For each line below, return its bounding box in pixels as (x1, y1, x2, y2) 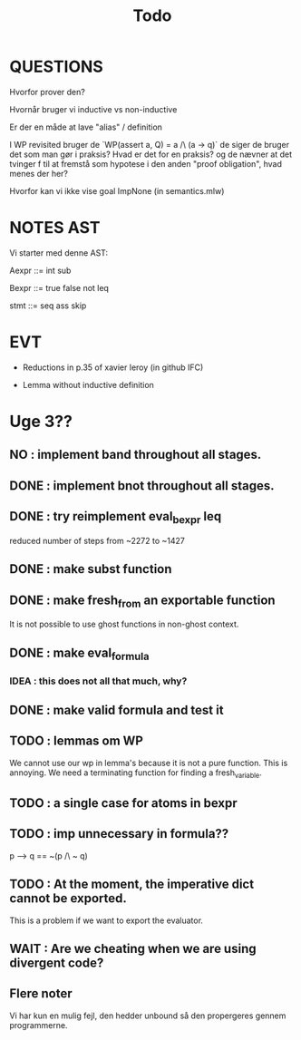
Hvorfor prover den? (9, 86, 86, 97)
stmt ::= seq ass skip (9, 300, 87, 311)
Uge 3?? (9, 412, 73, 432)
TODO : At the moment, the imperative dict (9, 877, 255, 892)
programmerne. (9, 1019, 68, 1030)
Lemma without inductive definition (22, 379, 154, 390)
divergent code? (9, 956, 104, 971)
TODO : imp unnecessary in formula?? (9, 826, 229, 841)
